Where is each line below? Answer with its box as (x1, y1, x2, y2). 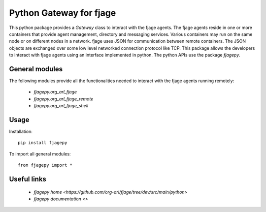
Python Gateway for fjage (9, 7, 116, 18)
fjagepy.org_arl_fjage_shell (33, 103, 89, 109)
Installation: (9, 128, 33, 135)
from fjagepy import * (18, 162, 73, 168)
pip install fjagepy (18, 140, 67, 146)
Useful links (9, 175, 47, 183)
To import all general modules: (9, 151, 71, 157)
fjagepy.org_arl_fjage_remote (33, 96, 94, 102)
